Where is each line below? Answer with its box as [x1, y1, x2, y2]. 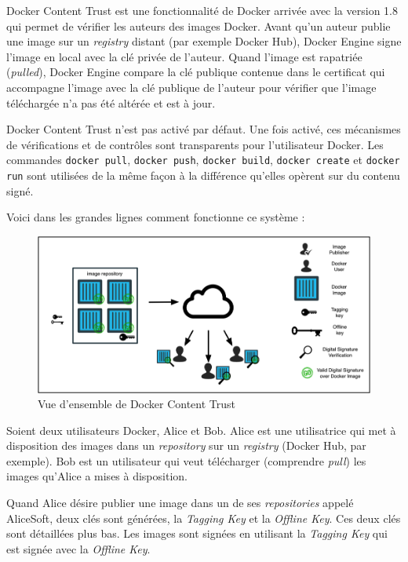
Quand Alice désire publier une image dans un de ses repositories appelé [6, 494, 354, 511]
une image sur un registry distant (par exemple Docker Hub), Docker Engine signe [6, 33, 402, 49]
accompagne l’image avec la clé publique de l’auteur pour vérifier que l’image [6, 78, 377, 95]
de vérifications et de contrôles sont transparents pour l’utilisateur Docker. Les [6, 136, 384, 152]
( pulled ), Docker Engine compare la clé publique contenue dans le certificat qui [6, 64, 385, 80]
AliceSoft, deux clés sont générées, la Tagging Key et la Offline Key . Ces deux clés [6, 509, 401, 526]
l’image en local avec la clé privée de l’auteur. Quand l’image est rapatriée [6, 48, 362, 64]
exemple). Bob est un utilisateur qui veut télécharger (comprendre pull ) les [6, 452, 366, 469]
